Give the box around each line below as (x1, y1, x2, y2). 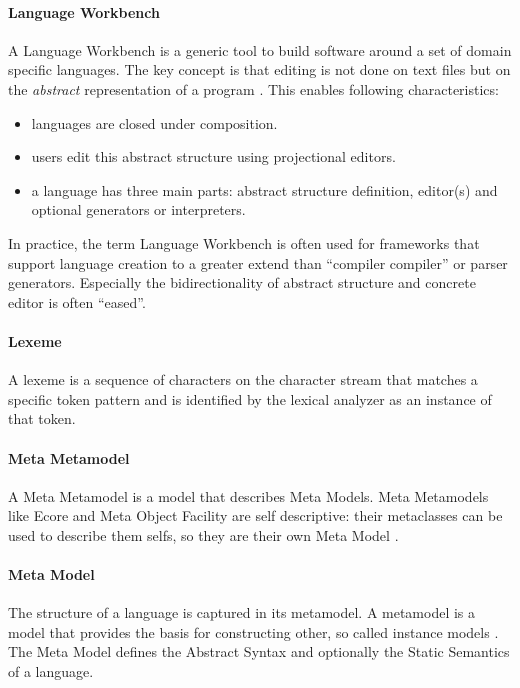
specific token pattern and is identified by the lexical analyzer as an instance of (8, 388, 492, 409)
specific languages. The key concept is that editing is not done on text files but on (8, 59, 511, 80)
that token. (8, 408, 76, 429)
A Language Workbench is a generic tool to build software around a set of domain (8, 39, 512, 60)
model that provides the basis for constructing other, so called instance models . (8, 621, 499, 642)
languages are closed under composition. (31, 112, 278, 133)
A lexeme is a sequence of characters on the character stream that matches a (8, 369, 478, 390)
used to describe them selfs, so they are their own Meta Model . (8, 524, 399, 545)
